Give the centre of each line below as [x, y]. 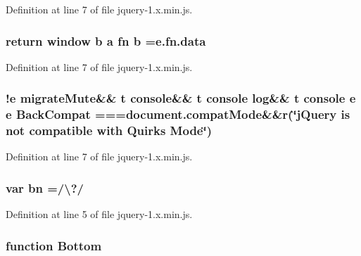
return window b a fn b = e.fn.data [106, 40]
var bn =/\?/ [45, 187]
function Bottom [54, 245]
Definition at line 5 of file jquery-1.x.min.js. [99, 214]
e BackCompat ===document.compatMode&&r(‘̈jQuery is [178, 114]
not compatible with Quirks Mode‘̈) [109, 130]
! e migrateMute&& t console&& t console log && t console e [181, 98]
